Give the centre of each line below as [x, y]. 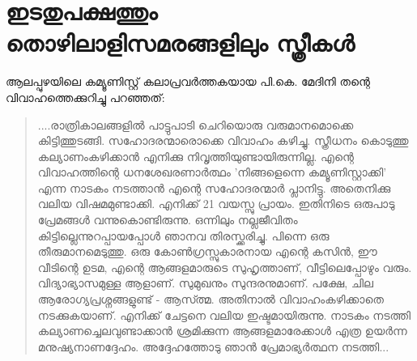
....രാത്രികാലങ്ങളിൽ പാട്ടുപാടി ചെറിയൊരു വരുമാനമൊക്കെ [196, 124]
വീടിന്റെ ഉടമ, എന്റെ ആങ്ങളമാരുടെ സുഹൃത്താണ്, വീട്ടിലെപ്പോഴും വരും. [225, 267]
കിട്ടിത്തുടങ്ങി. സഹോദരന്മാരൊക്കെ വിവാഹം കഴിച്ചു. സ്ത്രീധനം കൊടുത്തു [223, 140]
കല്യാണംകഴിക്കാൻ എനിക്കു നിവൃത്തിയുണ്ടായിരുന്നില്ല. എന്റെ [196, 156]
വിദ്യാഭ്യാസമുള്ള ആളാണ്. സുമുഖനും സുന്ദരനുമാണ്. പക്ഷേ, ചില [205, 283]
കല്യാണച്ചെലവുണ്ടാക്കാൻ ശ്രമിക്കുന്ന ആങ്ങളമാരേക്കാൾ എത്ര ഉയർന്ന [222, 331]
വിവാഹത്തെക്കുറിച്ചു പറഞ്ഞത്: [85, 97]
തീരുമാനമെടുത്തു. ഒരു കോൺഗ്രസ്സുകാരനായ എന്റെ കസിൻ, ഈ [207, 251]
